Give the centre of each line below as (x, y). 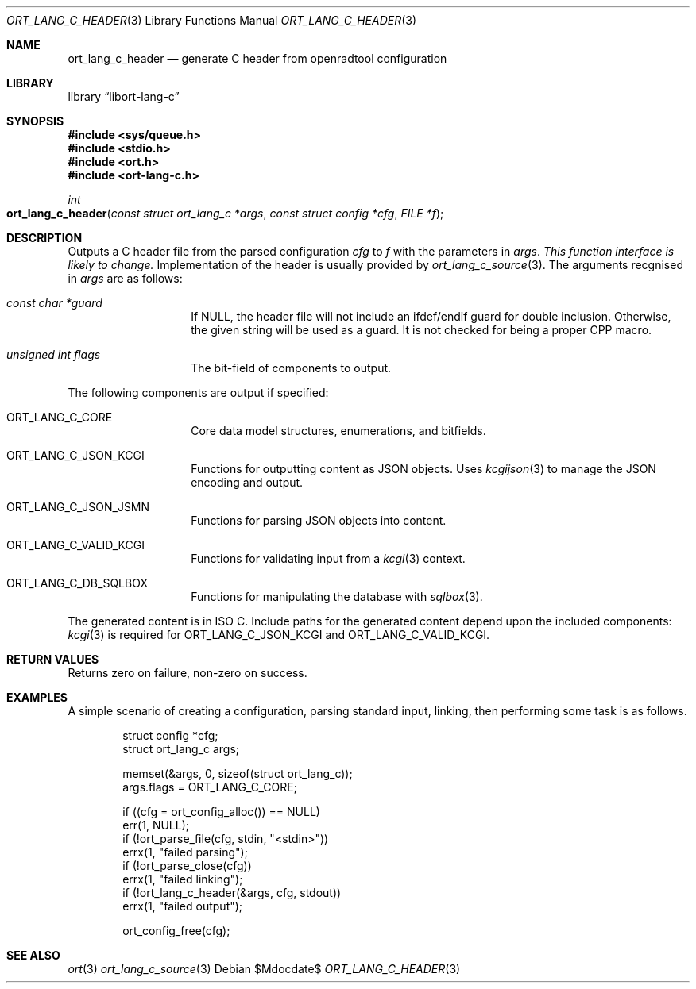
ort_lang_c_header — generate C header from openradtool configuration (257, 58)
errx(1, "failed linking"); (183, 879)
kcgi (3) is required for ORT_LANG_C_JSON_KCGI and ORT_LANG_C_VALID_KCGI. (279, 635)
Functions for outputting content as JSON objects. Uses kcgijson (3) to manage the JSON (423, 469)
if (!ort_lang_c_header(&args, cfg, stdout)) (232, 893)
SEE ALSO (33, 955)
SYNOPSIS (35, 121)
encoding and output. (247, 482)
